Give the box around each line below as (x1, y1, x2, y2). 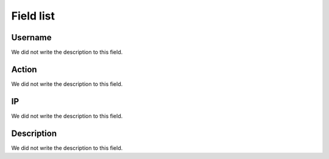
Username (11, 32, 52, 43)
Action (11, 64, 37, 74)
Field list (11, 9, 55, 23)
